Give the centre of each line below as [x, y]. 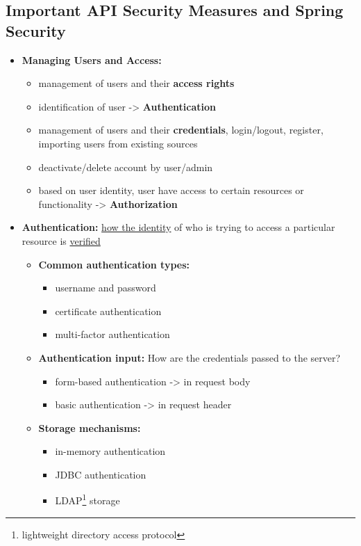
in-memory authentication [110, 451]
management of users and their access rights [136, 83]
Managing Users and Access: [92, 59]
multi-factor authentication [112, 334]
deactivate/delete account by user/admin [126, 167]
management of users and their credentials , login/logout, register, [181, 130]
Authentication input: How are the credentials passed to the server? [190, 357]
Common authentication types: [114, 264]
